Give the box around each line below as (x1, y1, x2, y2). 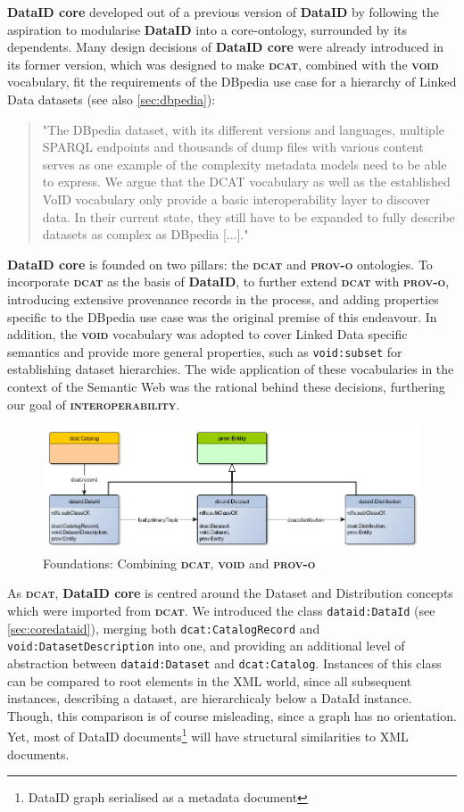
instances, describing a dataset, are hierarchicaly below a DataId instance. (7, 689, 412, 708)
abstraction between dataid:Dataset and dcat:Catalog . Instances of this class (7, 653, 442, 672)
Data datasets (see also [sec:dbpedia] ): (7, 89, 216, 108)
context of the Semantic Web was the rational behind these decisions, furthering (7, 377, 445, 395)
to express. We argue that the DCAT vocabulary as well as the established (42, 172, 451, 191)
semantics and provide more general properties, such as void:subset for (7, 342, 402, 360)
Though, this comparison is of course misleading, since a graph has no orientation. (7, 706, 457, 725)
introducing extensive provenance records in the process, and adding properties (7, 289, 439, 308)
